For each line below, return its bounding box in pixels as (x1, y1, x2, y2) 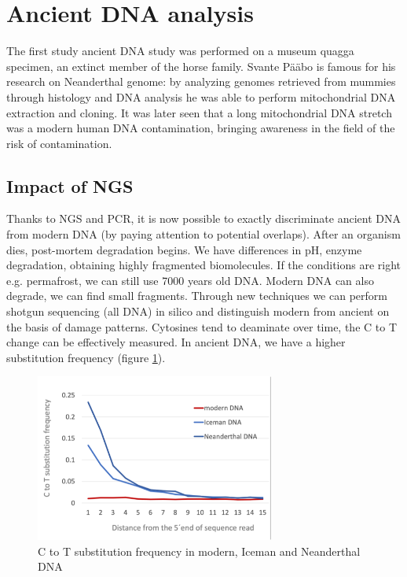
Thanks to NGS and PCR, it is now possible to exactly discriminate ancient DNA (6, 210, 401, 227)
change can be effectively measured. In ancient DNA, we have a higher (6, 334, 346, 350)
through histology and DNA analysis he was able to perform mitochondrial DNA (6, 88, 396, 105)
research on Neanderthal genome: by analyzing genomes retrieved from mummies (6, 73, 396, 90)
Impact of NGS (6, 173, 134, 198)
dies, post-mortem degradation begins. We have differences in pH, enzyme (6, 241, 362, 257)
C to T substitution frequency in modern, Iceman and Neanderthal (38, 542, 361, 559)
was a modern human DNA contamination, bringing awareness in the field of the (6, 120, 395, 136)
